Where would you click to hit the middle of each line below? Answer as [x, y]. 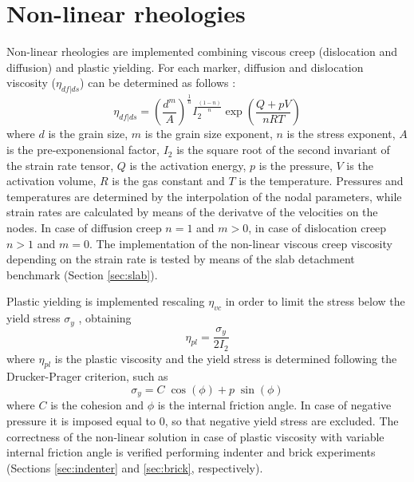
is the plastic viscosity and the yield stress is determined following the [226, 358]
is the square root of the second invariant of [283, 150]
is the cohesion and [97, 405]
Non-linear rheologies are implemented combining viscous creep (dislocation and [202, 51]
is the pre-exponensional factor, [83, 150]
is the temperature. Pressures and [321, 181]
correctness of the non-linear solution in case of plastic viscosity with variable [195, 436]
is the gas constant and [168, 181]
